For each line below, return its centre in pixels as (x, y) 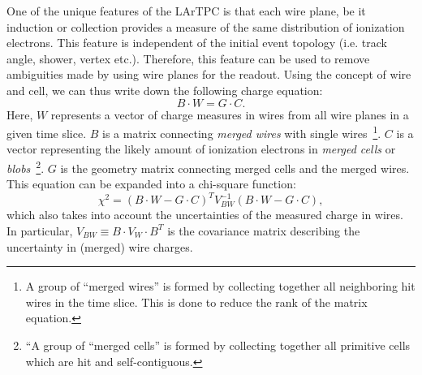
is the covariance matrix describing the (264, 230)
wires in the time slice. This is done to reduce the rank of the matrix (196, 302)
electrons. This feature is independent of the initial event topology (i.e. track (197, 43)
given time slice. (47, 133)
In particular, (40, 230)
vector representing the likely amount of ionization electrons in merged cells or (201, 149)
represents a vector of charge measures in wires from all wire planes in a (230, 114)
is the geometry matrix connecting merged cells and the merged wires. (235, 168)
